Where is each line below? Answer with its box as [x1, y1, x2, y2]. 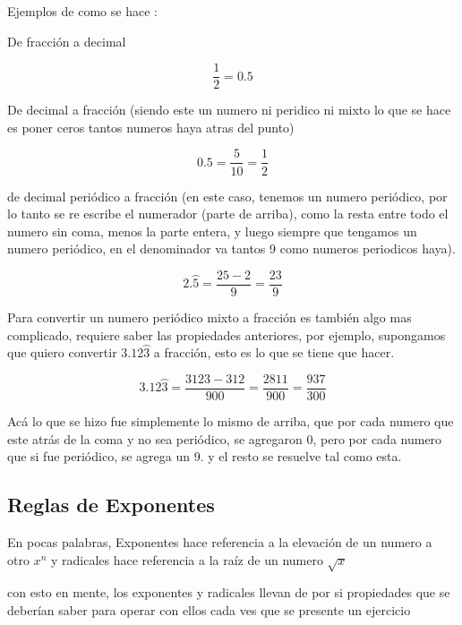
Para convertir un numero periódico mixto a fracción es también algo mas [7, 307, 412, 326]
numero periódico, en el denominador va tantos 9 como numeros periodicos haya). [7, 239, 456, 258]
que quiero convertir [7, 343, 117, 362]
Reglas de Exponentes [7, 491, 215, 518]
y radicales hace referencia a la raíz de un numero [50, 550, 323, 569]
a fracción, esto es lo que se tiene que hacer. [153, 343, 395, 362]
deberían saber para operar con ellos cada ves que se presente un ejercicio [7, 600, 411, 619]
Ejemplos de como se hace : [7, 2, 158, 20]
